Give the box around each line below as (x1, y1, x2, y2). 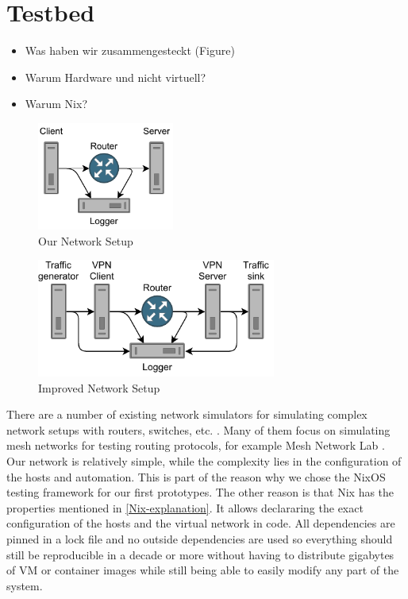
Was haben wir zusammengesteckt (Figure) (25, 42, 235, 59)
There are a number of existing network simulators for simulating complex (6, 406, 368, 423)
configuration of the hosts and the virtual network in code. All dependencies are (6, 515, 395, 531)
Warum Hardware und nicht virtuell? (25, 68, 206, 85)
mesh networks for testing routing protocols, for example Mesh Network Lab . (6, 437, 385, 454)
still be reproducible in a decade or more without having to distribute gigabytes (6, 546, 395, 562)
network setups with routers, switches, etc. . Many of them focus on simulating (6, 421, 391, 438)
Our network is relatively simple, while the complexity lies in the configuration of (6, 453, 402, 470)
